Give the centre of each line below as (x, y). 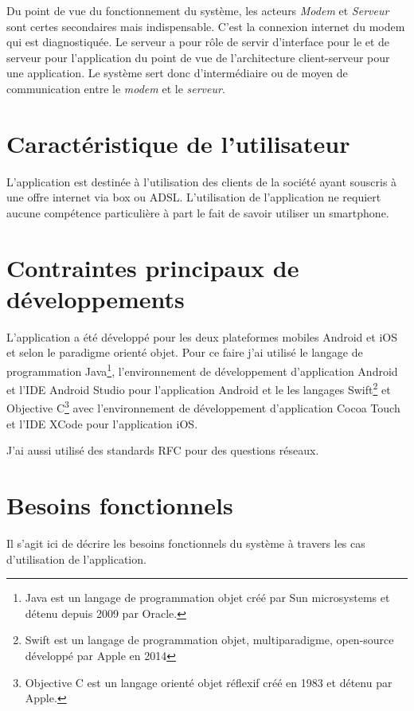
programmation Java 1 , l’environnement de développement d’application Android (202, 369)
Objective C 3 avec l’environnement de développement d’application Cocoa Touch (203, 407)
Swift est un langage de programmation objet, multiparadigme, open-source (209, 640)
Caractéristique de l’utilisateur (178, 143)
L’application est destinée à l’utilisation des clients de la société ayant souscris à (202, 181)
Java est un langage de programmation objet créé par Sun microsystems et (207, 598)
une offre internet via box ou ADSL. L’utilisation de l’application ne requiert (194, 197)
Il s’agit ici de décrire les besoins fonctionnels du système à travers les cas (186, 543)
